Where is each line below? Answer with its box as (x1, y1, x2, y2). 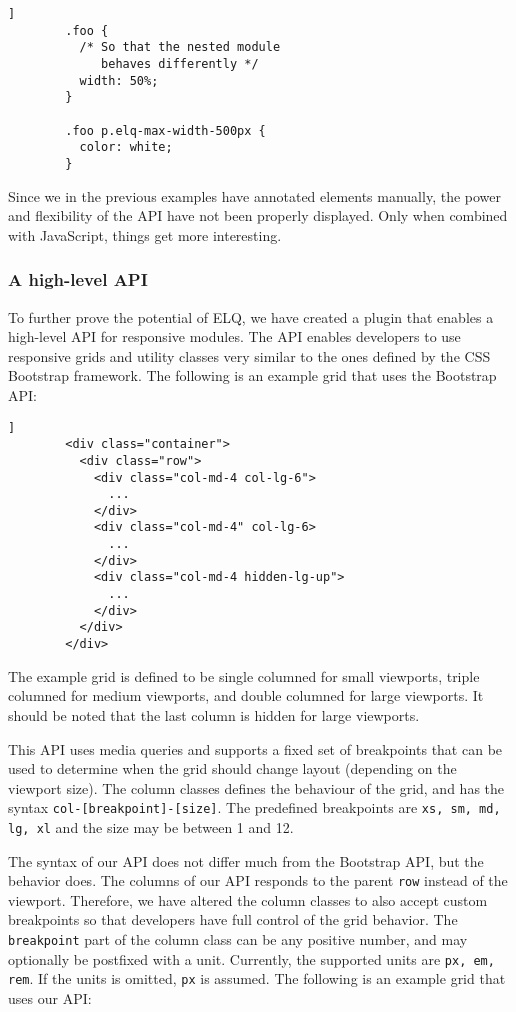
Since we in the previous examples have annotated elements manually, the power (8, 185, 501, 206)
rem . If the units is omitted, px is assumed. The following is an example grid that (8, 968, 506, 989)
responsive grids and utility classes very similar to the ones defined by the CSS (8, 345, 491, 366)
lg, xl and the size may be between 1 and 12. (8, 816, 294, 837)
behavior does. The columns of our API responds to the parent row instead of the (8, 870, 508, 891)
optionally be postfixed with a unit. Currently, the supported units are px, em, (8, 948, 495, 969)
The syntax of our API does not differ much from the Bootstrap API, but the (8, 850, 484, 871)
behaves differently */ (101, 56, 259, 71)
